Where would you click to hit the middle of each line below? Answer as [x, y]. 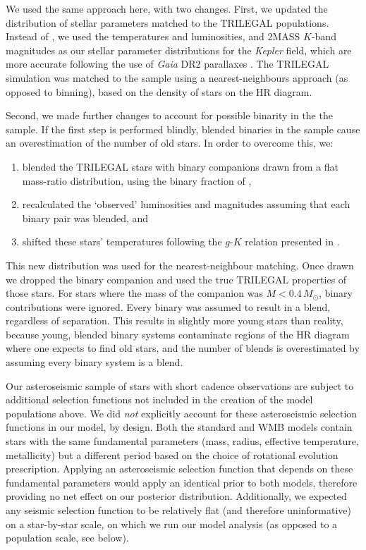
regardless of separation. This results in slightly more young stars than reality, [175, 320]
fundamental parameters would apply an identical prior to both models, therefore [182, 482]
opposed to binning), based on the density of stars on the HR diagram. [159, 91]
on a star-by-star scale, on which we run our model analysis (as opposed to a [172, 524]
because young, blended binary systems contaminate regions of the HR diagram [178, 334]
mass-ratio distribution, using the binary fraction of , [137, 180]
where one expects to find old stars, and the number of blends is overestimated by [183, 348]
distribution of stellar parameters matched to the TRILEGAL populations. [167, 22]
